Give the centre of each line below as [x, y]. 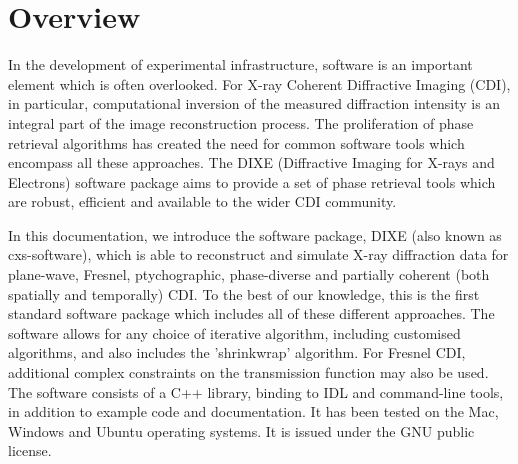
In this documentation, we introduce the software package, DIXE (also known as [255, 234]
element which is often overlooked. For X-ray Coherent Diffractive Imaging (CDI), [259, 83]
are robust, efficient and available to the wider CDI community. [202, 201]
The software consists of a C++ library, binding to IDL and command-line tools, [256, 391]
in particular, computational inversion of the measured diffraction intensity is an [254, 103]
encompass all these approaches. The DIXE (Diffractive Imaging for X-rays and [251, 162]
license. [30, 450]
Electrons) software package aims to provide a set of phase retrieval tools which [252, 181]
